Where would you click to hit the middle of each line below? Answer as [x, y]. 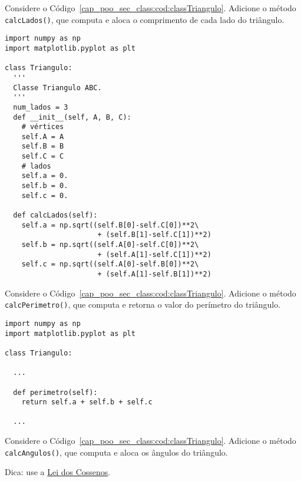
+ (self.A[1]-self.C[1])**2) [154, 254]
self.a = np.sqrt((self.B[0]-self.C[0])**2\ [110, 225]
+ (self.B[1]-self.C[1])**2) [154, 235]
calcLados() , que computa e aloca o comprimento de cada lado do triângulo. [145, 19]
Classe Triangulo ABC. [57, 88]
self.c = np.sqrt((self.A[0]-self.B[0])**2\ [110, 264]
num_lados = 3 [41, 107]
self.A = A [43, 136]
